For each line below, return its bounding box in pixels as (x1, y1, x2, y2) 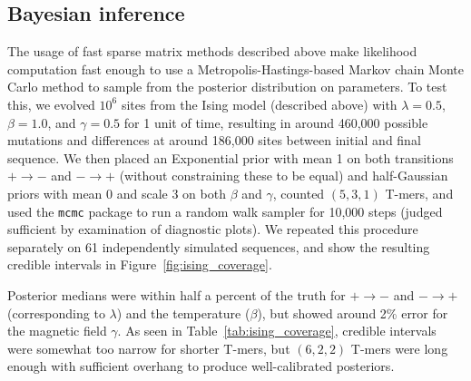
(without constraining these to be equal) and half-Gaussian (119, 166, 448, 185)
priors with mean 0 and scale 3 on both (7, 183, 226, 202)
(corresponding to (7, 303, 105, 322)
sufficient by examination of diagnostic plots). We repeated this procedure (7, 220, 418, 239)
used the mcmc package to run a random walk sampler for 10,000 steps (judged (7, 201, 443, 220)
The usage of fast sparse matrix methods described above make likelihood (7, 42, 417, 61)
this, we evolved (7, 94, 95, 113)
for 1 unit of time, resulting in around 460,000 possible (123, 112, 428, 132)
